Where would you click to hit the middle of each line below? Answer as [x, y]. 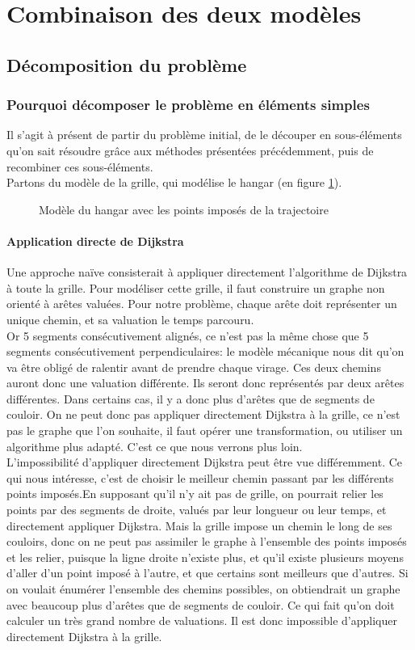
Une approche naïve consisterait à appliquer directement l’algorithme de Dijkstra [207, 272]
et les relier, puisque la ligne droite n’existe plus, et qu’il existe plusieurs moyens [205, 557]
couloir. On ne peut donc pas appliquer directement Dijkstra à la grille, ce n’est [203, 414]
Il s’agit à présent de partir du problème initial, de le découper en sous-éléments [204, 135]
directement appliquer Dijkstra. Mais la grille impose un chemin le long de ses [199, 525]
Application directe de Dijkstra [95, 241]
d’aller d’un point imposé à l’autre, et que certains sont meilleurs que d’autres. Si [207, 573]
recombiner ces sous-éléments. [80, 166]
